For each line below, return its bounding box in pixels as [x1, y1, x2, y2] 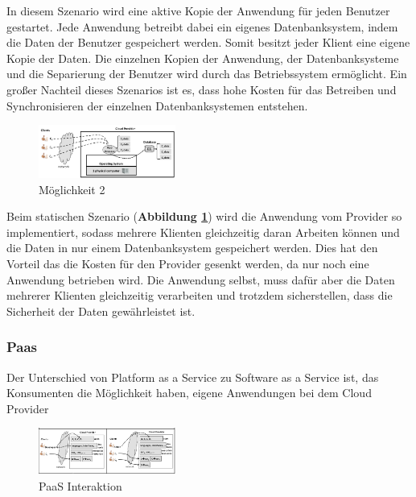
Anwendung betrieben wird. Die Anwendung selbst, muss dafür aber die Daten [6, 271, 395, 288]
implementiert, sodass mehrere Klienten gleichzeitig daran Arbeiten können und [6, 223, 400, 240]
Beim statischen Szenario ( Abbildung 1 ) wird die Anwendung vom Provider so [6, 208, 402, 225]
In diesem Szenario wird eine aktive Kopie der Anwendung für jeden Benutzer [6, 2, 390, 19]
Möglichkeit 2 [39, 180, 105, 197]
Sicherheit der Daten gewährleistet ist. [6, 302, 196, 319]
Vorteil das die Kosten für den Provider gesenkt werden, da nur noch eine [6, 255, 369, 271]
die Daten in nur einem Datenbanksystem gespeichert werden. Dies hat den [6, 239, 378, 256]
